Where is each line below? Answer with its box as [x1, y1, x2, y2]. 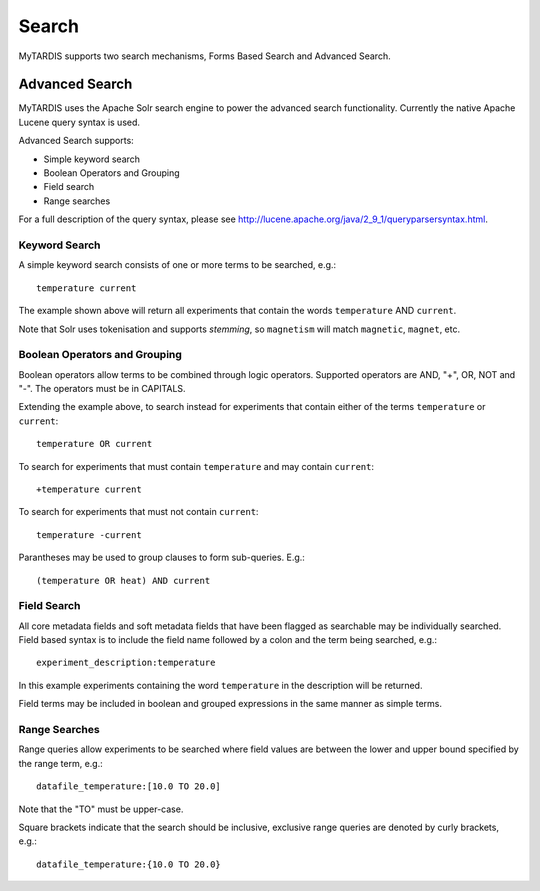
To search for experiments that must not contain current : [18, 506, 259, 518]
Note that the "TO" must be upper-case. [18, 803, 184, 815]
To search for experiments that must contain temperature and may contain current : [18, 460, 375, 472]
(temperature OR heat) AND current [36, 575, 211, 586]
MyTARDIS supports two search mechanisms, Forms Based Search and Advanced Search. [18, 50, 391, 62]
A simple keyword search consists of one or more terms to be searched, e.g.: [18, 259, 337, 271]
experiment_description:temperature [36, 657, 216, 669]
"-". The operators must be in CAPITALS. [18, 383, 186, 395]
